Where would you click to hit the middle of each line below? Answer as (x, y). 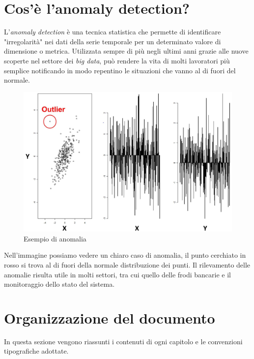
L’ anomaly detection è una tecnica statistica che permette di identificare (113, 32)
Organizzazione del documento (110, 317)
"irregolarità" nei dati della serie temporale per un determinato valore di (113, 41)
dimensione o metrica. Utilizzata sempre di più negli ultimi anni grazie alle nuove (126, 51)
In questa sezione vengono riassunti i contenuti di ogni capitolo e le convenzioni (123, 341)
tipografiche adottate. (36, 351)
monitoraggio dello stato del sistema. (59, 284)
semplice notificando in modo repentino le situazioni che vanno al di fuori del (120, 70)
